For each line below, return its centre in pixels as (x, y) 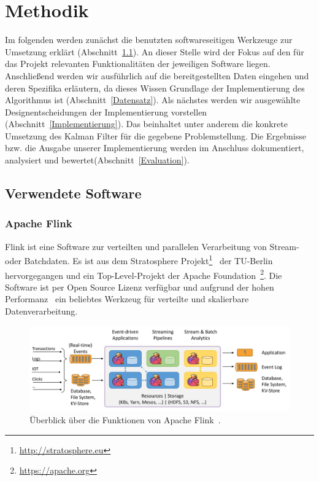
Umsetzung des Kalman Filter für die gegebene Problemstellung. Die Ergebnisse (156, 135)
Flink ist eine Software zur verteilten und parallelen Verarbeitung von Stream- (152, 246)
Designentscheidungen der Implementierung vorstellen (106, 111)
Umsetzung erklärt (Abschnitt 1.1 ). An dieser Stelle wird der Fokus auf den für (155, 51)
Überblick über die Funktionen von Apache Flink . (125, 420)
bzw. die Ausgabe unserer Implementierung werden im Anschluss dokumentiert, (155, 148)
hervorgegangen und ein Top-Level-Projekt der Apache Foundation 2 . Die (144, 274)
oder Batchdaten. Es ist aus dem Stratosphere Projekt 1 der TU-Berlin (139, 260)
